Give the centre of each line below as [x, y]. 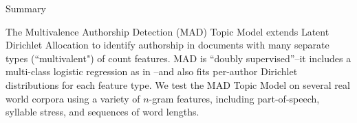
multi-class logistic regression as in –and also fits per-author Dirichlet [152, 71]
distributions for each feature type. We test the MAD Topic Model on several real [178, 84]
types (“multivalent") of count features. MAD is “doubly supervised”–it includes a [178, 58]
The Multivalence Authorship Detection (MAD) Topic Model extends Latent [167, 31]
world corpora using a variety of [73, 98]
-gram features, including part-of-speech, [234, 98]
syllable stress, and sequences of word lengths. [102, 112]
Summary [26, 8]
